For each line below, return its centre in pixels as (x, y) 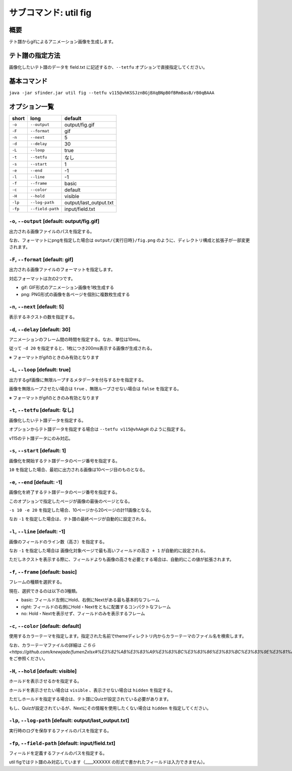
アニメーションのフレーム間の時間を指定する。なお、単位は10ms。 (76, 339)
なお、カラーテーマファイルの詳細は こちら (52, 645)
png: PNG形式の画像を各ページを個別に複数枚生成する (76, 294)
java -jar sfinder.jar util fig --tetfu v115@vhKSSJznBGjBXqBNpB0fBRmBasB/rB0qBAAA (112, 93)
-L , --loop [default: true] (40, 370)
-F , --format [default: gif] (41, 259)
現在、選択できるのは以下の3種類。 (45, 591)
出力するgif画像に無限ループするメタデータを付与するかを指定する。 (78, 380)
